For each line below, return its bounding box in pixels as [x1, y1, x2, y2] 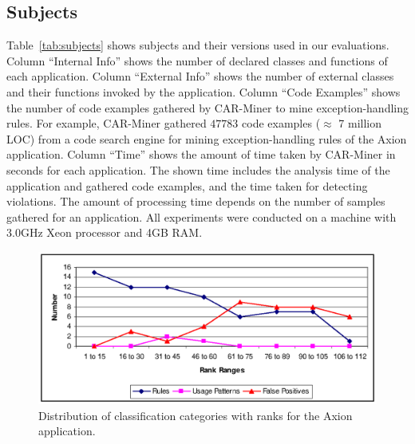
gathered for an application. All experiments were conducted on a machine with [6, 208, 397, 225]
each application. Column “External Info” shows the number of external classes [6, 68, 394, 84]
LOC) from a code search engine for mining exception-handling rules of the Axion [6, 130, 407, 147]
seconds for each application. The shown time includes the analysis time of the [6, 161, 390, 178]
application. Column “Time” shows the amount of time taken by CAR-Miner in [6, 146, 396, 163]
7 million [338, 115, 381, 132]
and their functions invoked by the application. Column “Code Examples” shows [6, 83, 401, 100]
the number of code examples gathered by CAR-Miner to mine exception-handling [6, 99, 409, 116]
